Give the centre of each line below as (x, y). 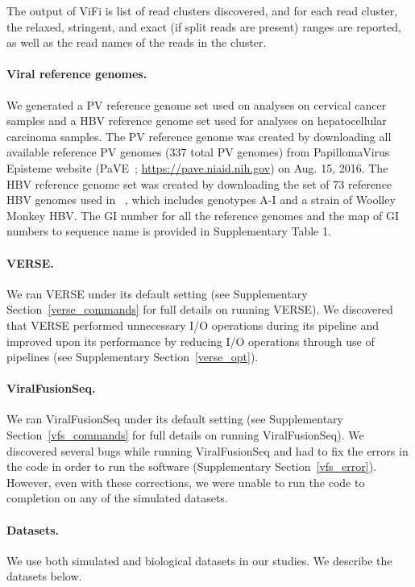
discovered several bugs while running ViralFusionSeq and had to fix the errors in (207, 450)
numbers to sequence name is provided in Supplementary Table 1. (169, 231)
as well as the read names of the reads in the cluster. (137, 42)
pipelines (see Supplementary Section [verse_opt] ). (133, 357)
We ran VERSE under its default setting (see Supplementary (157, 293)
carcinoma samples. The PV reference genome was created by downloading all (199, 136)
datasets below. (44, 576)
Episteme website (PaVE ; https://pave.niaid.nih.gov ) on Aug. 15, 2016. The (197, 167)
